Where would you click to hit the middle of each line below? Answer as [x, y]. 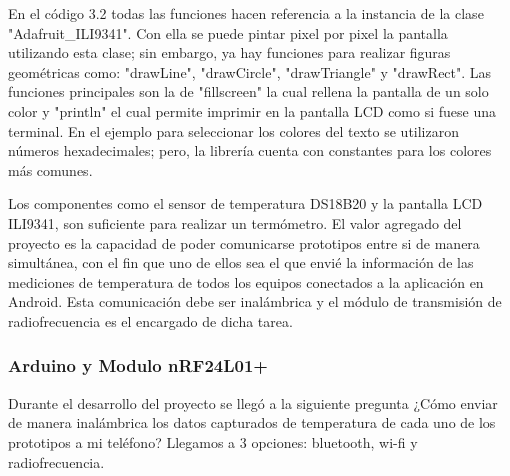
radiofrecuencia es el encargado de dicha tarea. [150, 320]
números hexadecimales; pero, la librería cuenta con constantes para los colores [250, 150]
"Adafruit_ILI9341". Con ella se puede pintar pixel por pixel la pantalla [228, 32]
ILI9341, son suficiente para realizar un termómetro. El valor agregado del [235, 222]
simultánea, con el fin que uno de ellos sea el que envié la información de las [241, 262]
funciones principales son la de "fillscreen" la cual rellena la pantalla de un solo [248, 91]
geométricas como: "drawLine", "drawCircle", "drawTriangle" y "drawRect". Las [250, 71]
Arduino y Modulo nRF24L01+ [138, 365]
